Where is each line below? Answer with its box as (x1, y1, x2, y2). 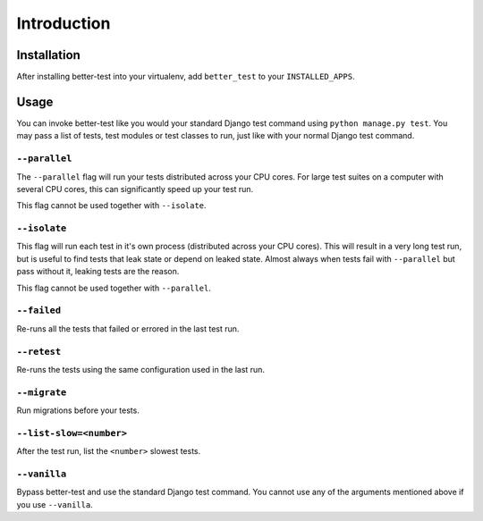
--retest (16, 345, 62, 357)
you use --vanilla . (16, 499, 93, 509)
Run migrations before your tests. (16, 405, 140, 416)
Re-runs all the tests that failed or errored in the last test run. (16, 323, 240, 334)
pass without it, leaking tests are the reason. (16, 266, 180, 277)
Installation (16, 47, 80, 63)
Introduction (16, 13, 111, 33)
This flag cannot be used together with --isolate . (16, 200, 207, 211)
